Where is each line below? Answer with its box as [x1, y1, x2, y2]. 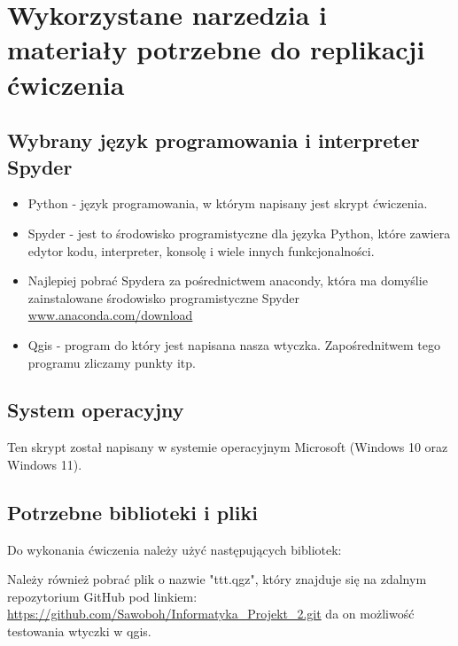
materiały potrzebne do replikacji [7, 31, 425, 67]
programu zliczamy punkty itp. [27, 353, 196, 371]
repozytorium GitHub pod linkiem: [7, 587, 198, 605]
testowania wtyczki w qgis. [7, 622, 151, 641]
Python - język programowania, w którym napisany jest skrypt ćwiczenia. [27, 194, 428, 213]
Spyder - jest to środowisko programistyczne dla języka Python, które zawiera [27, 223, 451, 242]
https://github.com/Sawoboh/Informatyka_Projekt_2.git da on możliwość [7, 604, 415, 623]
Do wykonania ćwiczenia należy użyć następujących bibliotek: [7, 540, 342, 558]
